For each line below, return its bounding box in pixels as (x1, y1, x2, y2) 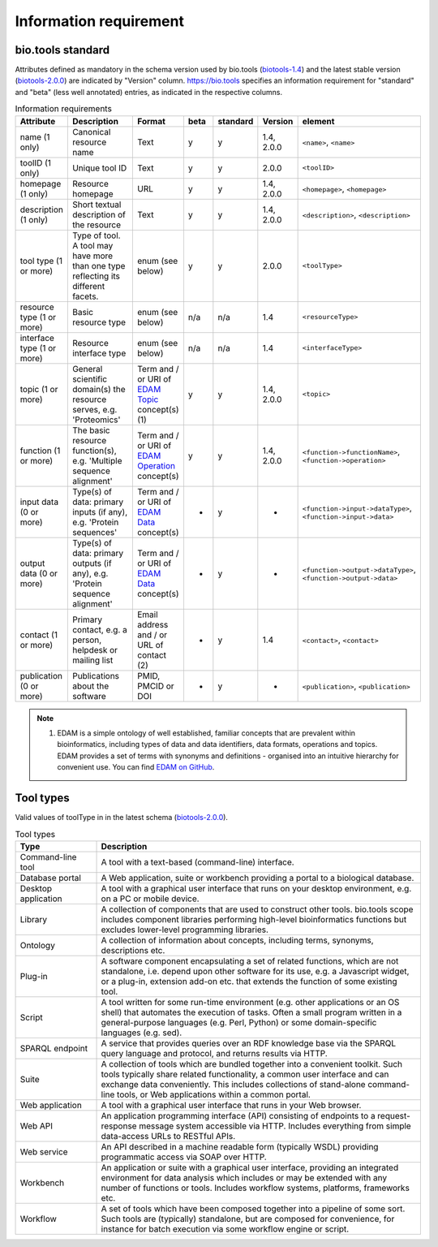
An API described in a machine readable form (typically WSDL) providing (101, 1141, 379, 1152)
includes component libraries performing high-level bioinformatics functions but (101, 913, 407, 925)
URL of (136, 639, 164, 650)
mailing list (71, 654, 114, 666)
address (136, 619, 169, 630)
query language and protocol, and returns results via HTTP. (101, 1047, 328, 1059)
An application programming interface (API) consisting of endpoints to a (101, 1110, 376, 1121)
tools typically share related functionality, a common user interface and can (101, 1068, 389, 1080)
